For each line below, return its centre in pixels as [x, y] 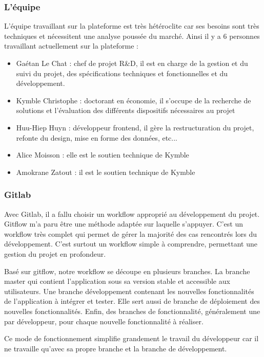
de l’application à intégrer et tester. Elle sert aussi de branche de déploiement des [132, 301]
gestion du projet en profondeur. [55, 253]
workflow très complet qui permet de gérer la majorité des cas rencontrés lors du [131, 233]
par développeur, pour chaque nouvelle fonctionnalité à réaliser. [104, 321]
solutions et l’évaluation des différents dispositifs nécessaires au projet [126, 110]
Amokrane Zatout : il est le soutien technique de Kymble [106, 172]
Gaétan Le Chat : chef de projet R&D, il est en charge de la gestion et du [132, 63]
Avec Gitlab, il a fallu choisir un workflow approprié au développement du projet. [132, 214]
